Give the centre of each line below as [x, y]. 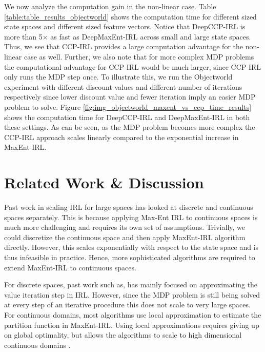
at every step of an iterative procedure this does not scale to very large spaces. [127, 305]
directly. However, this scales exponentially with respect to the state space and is [131, 247]
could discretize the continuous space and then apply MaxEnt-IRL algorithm [125, 237]
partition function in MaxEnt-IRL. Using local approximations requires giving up [132, 325]
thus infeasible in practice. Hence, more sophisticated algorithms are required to [130, 257]
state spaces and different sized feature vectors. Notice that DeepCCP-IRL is [125, 26]
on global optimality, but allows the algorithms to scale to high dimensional [123, 335]
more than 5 [23, 36]
